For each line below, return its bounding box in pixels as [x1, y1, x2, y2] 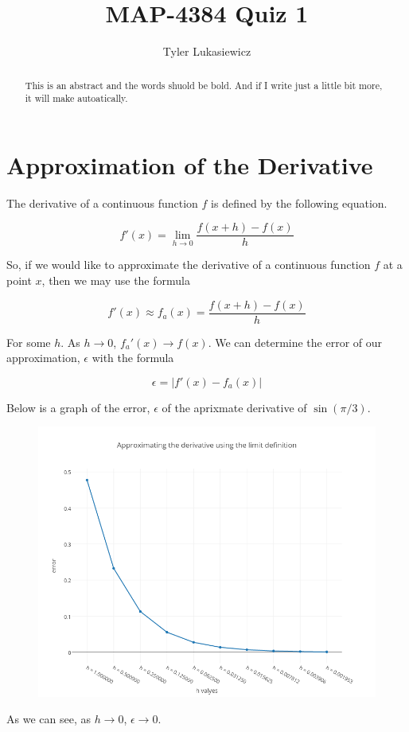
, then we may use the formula [41, 272, 190, 289]
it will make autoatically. [25, 91, 128, 105]
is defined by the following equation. [211, 194, 388, 211]
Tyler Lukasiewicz [162, 43, 251, 60]
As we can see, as [6, 711, 91, 727]
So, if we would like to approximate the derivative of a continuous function [6, 256, 371, 273]
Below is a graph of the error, [6, 399, 150, 415]
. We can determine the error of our [208, 333, 383, 350]
